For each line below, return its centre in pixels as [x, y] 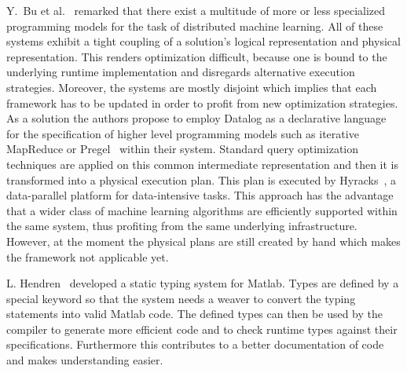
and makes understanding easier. [85, 360]
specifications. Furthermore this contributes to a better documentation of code [195, 344]
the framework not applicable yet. [88, 256]
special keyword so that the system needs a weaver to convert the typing [181, 298]
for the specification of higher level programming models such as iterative [183, 133]
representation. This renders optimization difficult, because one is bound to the [197, 56]
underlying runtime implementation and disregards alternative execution [181, 72]
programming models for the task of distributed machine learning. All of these [195, 26]
